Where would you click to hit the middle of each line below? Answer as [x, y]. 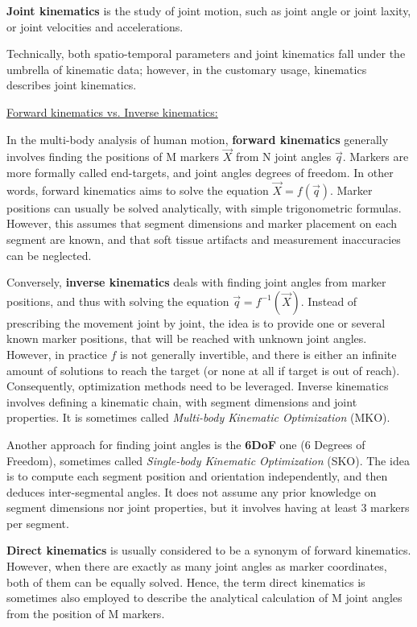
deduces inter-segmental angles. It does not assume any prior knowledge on [192, 491]
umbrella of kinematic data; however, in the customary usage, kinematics [187, 69]
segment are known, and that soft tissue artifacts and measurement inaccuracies [204, 239]
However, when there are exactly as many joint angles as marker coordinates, [197, 566]
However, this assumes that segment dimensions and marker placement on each [202, 223]
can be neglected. [49, 255]
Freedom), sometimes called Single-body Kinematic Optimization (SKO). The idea [208, 460]
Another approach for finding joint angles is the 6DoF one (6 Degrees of [186, 444]
